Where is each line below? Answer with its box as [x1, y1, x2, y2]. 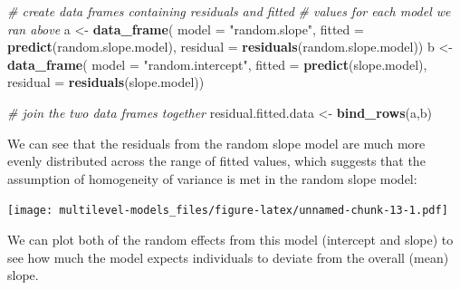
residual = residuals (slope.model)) [7, 72, 205, 92]
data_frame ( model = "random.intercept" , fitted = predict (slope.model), [7, 54, 427, 73]
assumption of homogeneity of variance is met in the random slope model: [7, 169, 417, 188]
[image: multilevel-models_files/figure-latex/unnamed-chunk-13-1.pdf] [7, 204, 448, 217]
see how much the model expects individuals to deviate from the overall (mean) [7, 247, 449, 266]
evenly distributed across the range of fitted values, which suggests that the [7, 151, 426, 170]
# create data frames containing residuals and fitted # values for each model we [7, 2, 451, 20]
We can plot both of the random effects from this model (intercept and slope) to [7, 230, 454, 248]
